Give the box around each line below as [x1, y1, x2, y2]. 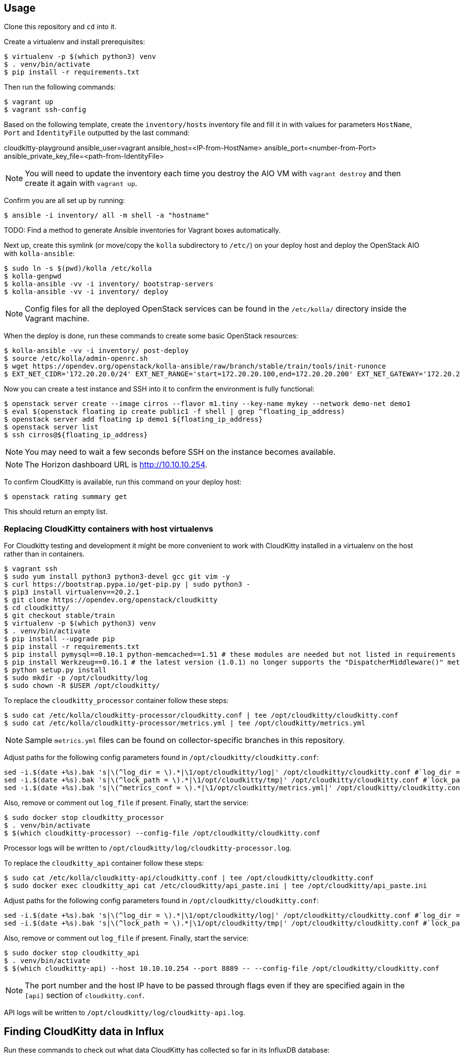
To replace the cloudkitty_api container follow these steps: [4, 859, 204, 868]
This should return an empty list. [4, 507, 108, 516]
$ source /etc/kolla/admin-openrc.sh [4, 354, 148, 363]
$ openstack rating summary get [4, 493, 127, 501]
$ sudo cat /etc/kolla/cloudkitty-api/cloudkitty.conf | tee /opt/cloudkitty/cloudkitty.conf [4, 874, 374, 882]
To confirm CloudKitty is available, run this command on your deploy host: [4, 478, 242, 486]
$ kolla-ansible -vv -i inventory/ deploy [4, 288, 169, 296]
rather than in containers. [4, 550, 85, 558]
